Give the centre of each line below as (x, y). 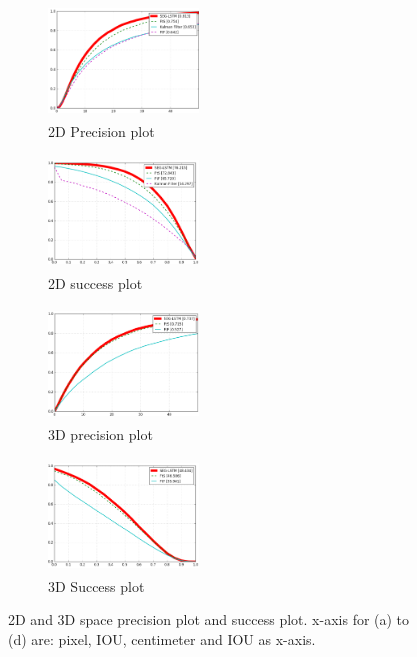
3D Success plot (96, 585)
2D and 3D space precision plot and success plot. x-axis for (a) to (209, 619)
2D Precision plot (101, 130)
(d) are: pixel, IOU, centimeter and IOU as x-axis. (162, 638)
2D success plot (95, 282)
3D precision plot (100, 434)
